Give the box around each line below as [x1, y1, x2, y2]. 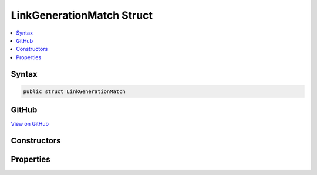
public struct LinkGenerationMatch [23, 88, 126, 95]
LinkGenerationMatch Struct [11, 9, 153, 22]
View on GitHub [11, 121, 49, 128]
